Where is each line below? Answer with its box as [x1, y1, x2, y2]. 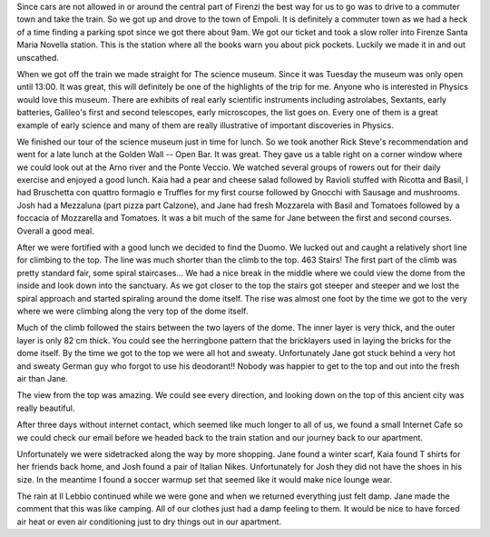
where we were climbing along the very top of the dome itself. [16, 305, 249, 316]
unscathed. [16, 52, 59, 63]
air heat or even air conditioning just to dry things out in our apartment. [16, 516, 281, 527]
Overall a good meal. [16, 225, 94, 236]
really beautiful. [16, 403, 75, 413]
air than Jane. [16, 373, 68, 383]
